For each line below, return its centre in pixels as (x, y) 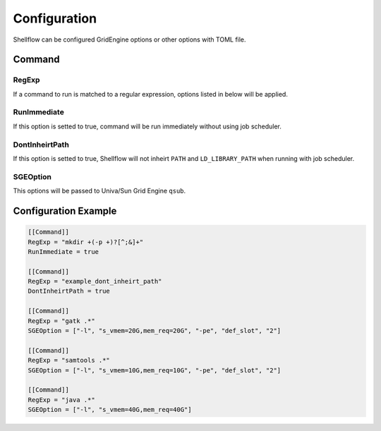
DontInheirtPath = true (69, 291)
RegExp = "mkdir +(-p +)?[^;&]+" (86, 242)
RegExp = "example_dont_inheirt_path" (95, 281)
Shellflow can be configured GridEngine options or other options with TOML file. (129, 40)
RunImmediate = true (63, 251)
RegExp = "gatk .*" (61, 321)
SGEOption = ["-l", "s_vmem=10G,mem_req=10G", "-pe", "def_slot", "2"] (155, 370)
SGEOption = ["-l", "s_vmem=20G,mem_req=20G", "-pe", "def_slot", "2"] (155, 331)
